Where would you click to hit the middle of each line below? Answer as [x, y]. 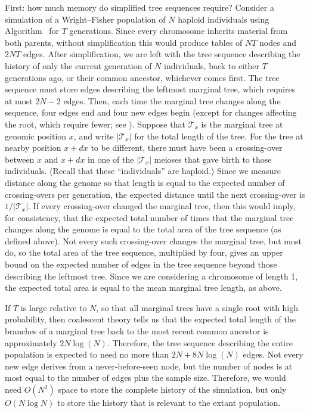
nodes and [278, 42]
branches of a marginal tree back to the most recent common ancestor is [137, 331]
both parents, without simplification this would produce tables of [124, 42]
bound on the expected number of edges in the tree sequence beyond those [141, 264]
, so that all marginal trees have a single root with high [197, 307]
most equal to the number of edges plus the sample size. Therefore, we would [145, 378]
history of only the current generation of [78, 65]
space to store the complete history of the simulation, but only [172, 389]
